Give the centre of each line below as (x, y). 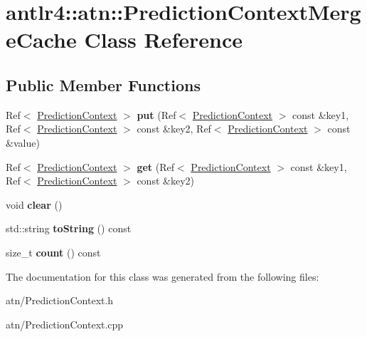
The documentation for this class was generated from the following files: (163, 276)
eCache (41, 40)
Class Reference (163, 40)
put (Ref (156, 114)
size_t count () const (53, 252)
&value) (23, 142)
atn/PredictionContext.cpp (65, 324)
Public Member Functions (103, 84)
